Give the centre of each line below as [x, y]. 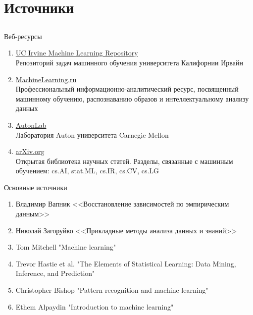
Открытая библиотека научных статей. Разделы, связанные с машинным [124, 161]
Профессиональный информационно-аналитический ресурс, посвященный [127, 89]
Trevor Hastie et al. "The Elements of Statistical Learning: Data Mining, [126, 263]
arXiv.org [30, 151]
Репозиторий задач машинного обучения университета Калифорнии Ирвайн [129, 62]
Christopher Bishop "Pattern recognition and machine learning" [112, 290]
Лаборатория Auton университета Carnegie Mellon [92, 134]
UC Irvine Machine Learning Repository [77, 53]
